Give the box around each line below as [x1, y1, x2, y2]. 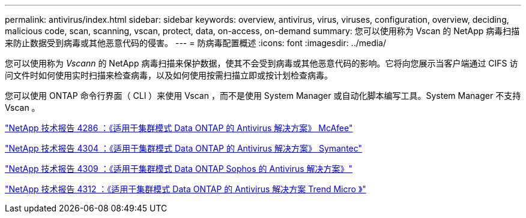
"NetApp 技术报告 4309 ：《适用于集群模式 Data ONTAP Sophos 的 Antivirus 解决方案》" [5, 163, 353, 174]
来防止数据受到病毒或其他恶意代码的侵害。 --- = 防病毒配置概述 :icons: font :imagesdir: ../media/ [5, 38, 387, 48]
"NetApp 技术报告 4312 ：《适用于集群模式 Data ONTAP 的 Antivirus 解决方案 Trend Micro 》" [5, 184, 366, 194]
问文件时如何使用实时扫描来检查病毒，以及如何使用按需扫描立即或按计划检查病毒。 [5, 70, 333, 80]
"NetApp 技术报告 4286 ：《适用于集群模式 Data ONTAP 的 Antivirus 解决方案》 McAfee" [5, 123, 353, 133]
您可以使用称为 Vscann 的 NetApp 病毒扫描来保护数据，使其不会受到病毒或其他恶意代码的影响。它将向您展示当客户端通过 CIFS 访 [5, 58, 518, 68]
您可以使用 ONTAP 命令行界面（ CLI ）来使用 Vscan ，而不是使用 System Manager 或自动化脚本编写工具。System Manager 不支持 [5, 90, 521, 101]
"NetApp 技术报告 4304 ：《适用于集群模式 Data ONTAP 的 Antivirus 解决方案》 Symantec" [5, 143, 363, 153]
